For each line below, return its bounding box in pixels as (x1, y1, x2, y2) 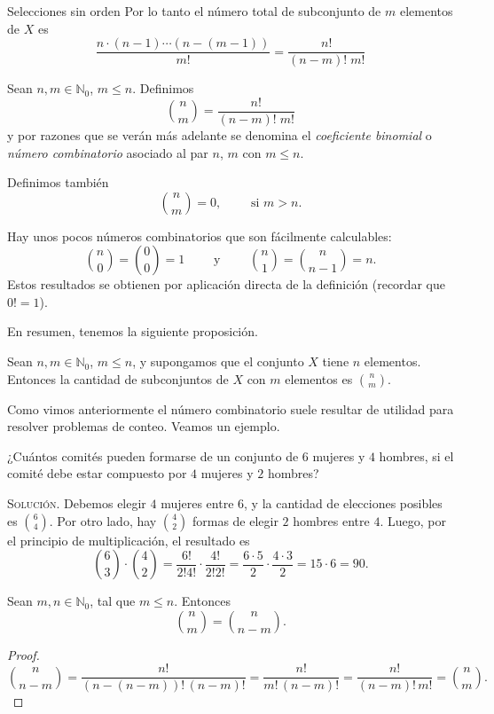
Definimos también (7, 173, 109, 192)
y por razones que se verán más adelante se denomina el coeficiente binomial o (7, 125, 432, 144)
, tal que (90, 592, 136, 610)
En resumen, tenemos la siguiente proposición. (7, 322, 258, 341)
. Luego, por (380, 511, 446, 530)
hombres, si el (379, 446, 454, 465)
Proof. (7, 645, 40, 663)
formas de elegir (192, 511, 278, 530)
